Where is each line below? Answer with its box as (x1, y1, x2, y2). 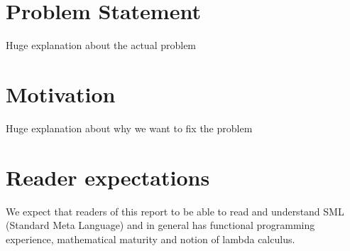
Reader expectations (6, 162, 210, 191)
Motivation (6, 79, 116, 108)
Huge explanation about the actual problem (6, 38, 197, 53)
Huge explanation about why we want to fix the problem (6, 120, 253, 135)
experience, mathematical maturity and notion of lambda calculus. (6, 231, 295, 246)
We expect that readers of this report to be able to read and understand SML (6, 203, 344, 218)
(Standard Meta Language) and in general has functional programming (6, 218, 315, 233)
